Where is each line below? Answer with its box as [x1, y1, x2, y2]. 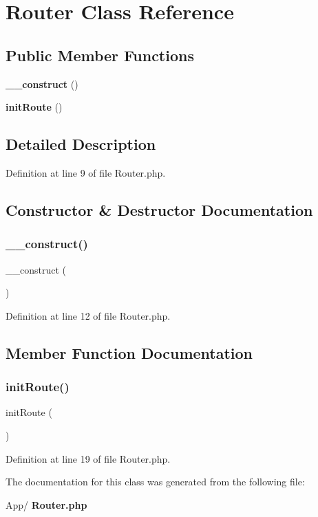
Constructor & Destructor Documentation [6, 199, 313, 220]
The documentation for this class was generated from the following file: [6, 474, 305, 489]
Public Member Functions [6, 44, 194, 65]
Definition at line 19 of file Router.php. [6, 451, 171, 465]
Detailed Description [6, 133, 156, 155]
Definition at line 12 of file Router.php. [6, 308, 171, 322]
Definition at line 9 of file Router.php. [6, 165, 166, 179]
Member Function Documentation [6, 342, 253, 363]
